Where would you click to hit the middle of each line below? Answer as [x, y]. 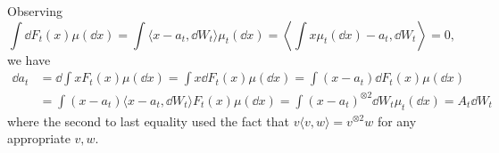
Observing [35, 11]
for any [397, 121]
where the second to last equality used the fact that [149, 121]
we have [29, 59]
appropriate [39, 138]
